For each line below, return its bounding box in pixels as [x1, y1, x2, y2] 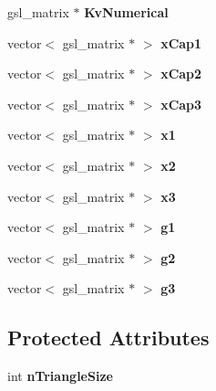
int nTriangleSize [7, 366, 113, 386]
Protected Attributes [7, 323, 210, 352]
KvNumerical [84, 3, 169, 21]
